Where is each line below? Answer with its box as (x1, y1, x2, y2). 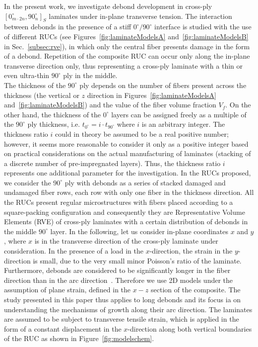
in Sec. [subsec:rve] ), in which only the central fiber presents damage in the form (4, 41, 250, 51)
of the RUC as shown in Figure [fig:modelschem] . (4, 333, 154, 344)
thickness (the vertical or (4, 89, 79, 100)
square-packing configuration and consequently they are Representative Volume (4, 206, 245, 217)
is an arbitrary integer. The (141, 119, 225, 129)
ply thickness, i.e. (27, 119, 80, 129)
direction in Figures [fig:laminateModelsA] (87, 89, 216, 100)
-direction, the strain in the (149, 246, 233, 256)
